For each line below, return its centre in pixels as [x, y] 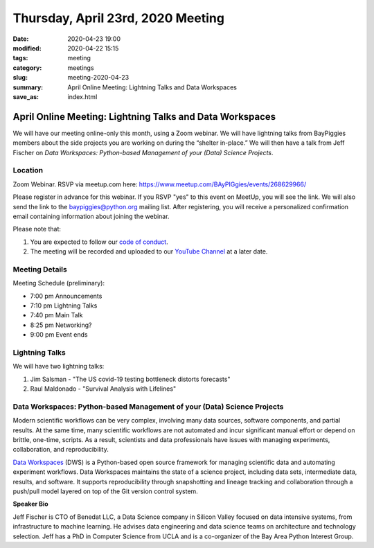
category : [27, 68]
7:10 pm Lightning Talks [64, 306]
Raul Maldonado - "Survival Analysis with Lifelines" [103, 389]
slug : [20, 78]
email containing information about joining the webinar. [91, 216]
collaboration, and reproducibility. [61, 450]
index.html [82, 96]
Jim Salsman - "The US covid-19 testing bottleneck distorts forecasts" [130, 379]
